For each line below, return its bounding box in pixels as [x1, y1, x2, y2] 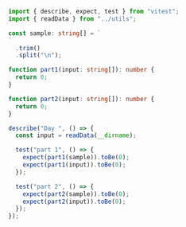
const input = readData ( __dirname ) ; [15, 131, 137, 139]
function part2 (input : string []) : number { [8, 95, 155, 103]
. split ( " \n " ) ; [15, 52, 62, 60]
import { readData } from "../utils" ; [8, 14, 137, 23]
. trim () [15, 44, 41, 52]
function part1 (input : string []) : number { [8, 66, 155, 74]
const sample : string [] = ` [8, 29, 102, 37]
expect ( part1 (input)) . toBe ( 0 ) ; [22, 161, 126, 169]
